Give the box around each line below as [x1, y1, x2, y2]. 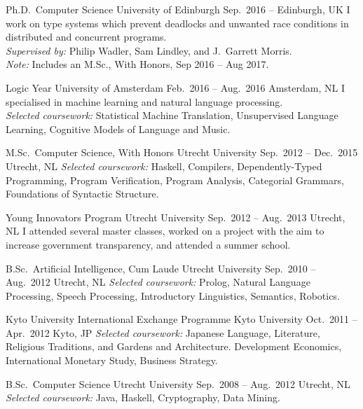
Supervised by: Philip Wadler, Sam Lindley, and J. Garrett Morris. [6, 43, 292, 57]
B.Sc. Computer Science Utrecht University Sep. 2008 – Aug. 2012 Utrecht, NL [6, 376, 350, 391]
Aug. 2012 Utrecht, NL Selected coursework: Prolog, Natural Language [6, 275, 310, 289]
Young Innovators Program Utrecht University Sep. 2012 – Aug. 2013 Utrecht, [6, 209, 345, 224]
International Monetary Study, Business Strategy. [6, 353, 218, 368]
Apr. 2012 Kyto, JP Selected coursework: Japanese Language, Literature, [6, 325, 320, 340]
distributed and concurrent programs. [6, 29, 167, 44]
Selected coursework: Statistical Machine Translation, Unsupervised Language [6, 108, 338, 123]
